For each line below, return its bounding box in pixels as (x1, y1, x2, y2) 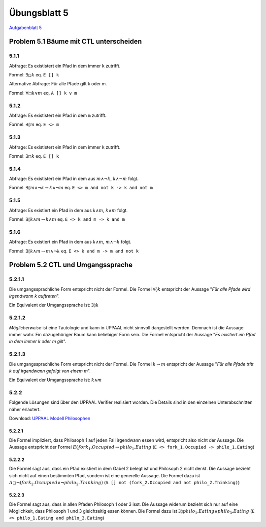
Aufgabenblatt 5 (9, 25, 42, 31)
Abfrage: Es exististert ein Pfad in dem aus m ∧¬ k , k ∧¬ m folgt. (9, 176, 139, 182)
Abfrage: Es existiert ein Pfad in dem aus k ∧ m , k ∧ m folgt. (9, 207, 128, 213)
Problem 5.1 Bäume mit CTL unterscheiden (9, 37, 142, 46)
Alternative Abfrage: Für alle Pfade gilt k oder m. (9, 81, 107, 87)
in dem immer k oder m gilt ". (9, 338, 66, 345)
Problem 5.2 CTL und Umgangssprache (9, 261, 133, 269)
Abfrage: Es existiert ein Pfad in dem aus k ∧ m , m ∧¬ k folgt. (9, 239, 132, 245)
